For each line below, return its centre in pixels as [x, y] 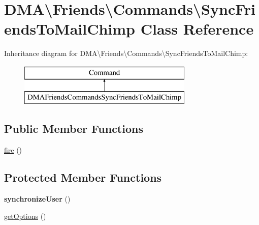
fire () [13, 150]
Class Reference [197, 29]
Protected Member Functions [83, 177]
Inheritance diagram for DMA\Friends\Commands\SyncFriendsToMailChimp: [126, 53]
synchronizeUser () [37, 199]
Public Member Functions [74, 129]
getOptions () [25, 216]
